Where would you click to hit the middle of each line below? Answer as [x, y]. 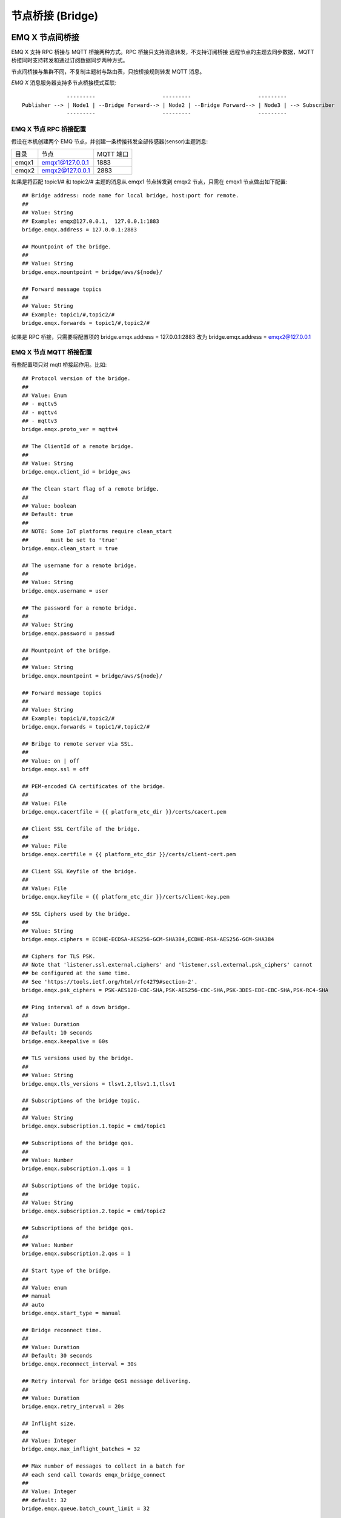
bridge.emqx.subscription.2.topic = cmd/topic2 [94, 1211]
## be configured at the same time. [76, 973]
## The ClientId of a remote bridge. [78, 447]
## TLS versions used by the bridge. [78, 1058]
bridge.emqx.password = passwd [68, 633]
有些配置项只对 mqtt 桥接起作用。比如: [59, 364]
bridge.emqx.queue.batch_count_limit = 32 [86, 1509]
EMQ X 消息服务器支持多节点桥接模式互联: [64, 83]
